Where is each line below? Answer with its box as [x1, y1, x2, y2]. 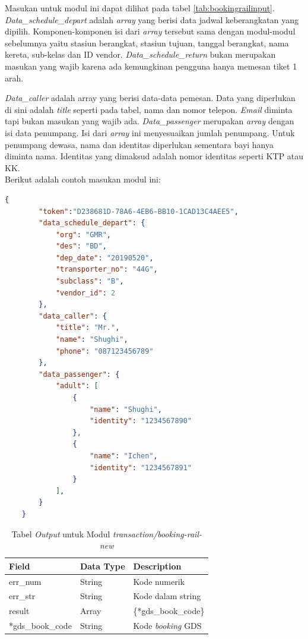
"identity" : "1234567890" [90, 417, 192, 426]
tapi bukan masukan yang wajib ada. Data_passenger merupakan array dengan [5, 115, 294, 127]
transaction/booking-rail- [113, 527, 202, 540]
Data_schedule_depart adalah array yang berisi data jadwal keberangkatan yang [5, 13, 299, 26]
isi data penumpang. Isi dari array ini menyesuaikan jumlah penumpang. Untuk [5, 126, 295, 138]
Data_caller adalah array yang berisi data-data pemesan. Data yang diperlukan [5, 92, 296, 104]
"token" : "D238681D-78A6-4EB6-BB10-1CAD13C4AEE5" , [39, 207, 239, 216]
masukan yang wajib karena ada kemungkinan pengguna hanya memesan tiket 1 [5, 59, 297, 72]
